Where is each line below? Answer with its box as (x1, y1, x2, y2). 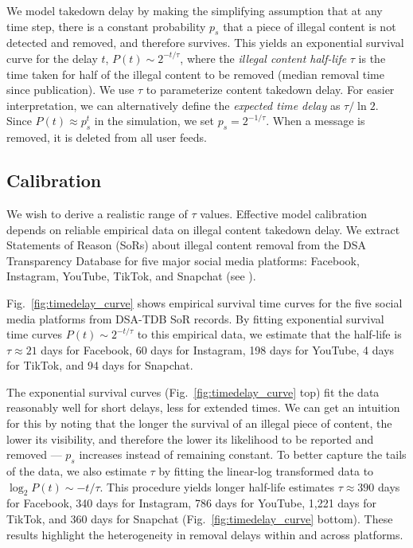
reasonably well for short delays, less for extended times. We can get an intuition (6, 399, 400, 416)
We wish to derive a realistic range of (6, 205, 188, 221)
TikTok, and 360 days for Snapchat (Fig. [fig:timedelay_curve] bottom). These (6, 511, 393, 527)
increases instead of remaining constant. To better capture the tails (79, 446, 407, 463)
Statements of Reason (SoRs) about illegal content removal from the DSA (6, 237, 366, 253)
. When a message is (266, 112, 365, 129)
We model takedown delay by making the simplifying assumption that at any (6, 2, 383, 18)
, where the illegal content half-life (180, 49, 347, 66)
